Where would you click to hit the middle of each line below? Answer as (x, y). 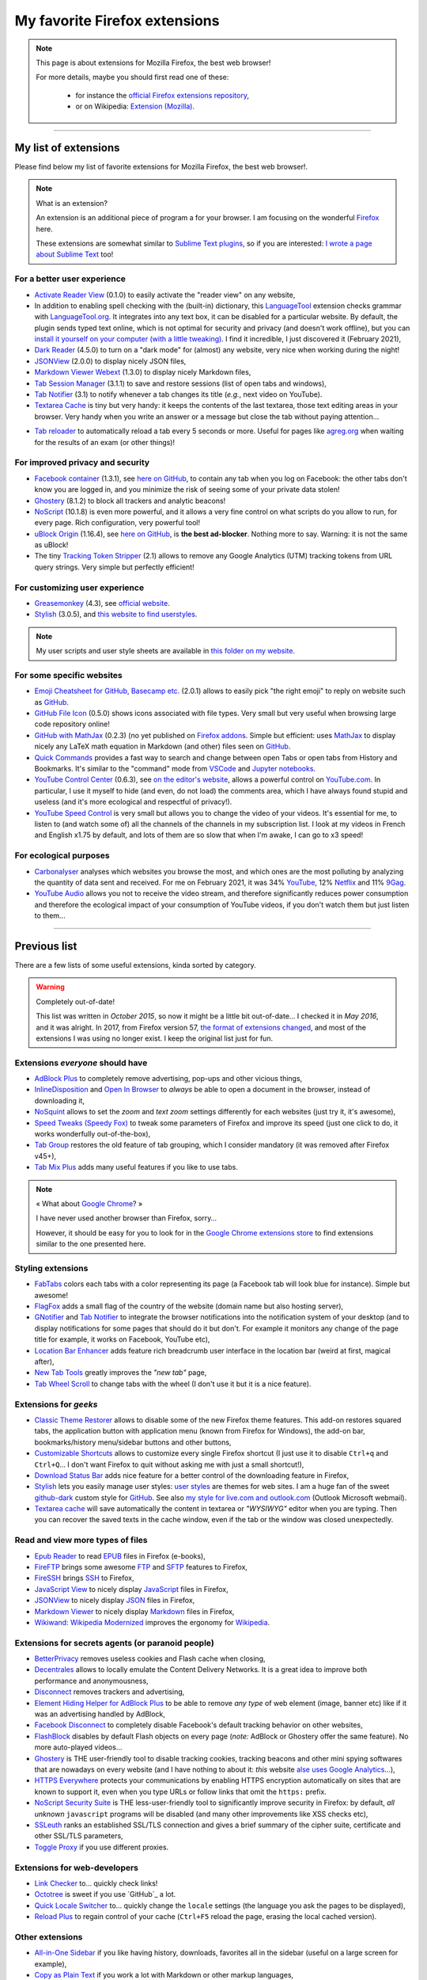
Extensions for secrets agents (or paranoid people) (115, 1643)
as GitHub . (51, 702)
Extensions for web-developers (76, 1868)
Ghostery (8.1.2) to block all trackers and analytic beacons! (130, 501)
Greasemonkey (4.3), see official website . (102, 603)
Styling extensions (51, 1268)
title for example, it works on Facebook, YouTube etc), (122, 1339)
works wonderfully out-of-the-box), (93, 1134)
